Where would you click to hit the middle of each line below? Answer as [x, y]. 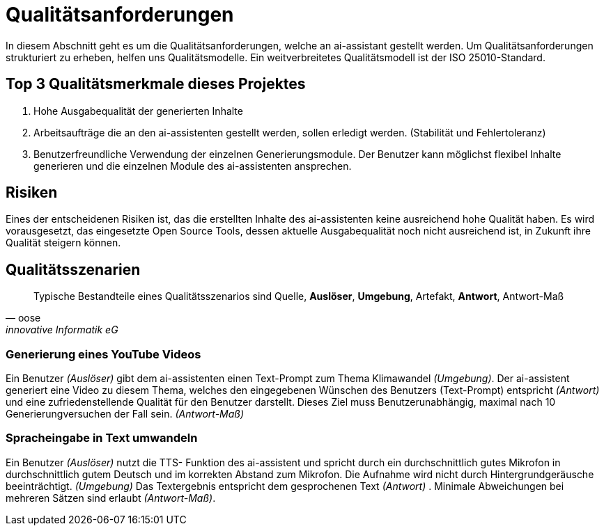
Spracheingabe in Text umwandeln [102, 438]
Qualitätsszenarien [73, 269]
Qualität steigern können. [63, 243]
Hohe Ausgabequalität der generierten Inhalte [138, 111]
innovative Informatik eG [62, 330]
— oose [23, 318]
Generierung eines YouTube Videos [103, 354]
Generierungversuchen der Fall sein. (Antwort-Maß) [125, 414]
